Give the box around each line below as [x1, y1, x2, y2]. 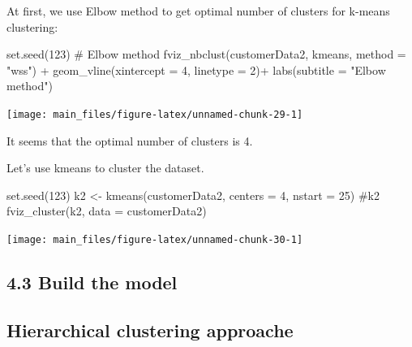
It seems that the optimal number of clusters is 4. [6, 132, 253, 149]
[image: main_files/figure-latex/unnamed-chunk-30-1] [6, 234, 303, 245]
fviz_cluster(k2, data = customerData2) [6, 202, 207, 219]
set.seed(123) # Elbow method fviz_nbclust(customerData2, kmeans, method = [6, 46, 406, 63]
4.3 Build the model [6, 270, 178, 295]
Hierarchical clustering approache [6, 317, 294, 342]
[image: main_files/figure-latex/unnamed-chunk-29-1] [6, 108, 303, 120]
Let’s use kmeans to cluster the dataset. [6, 159, 204, 176]
